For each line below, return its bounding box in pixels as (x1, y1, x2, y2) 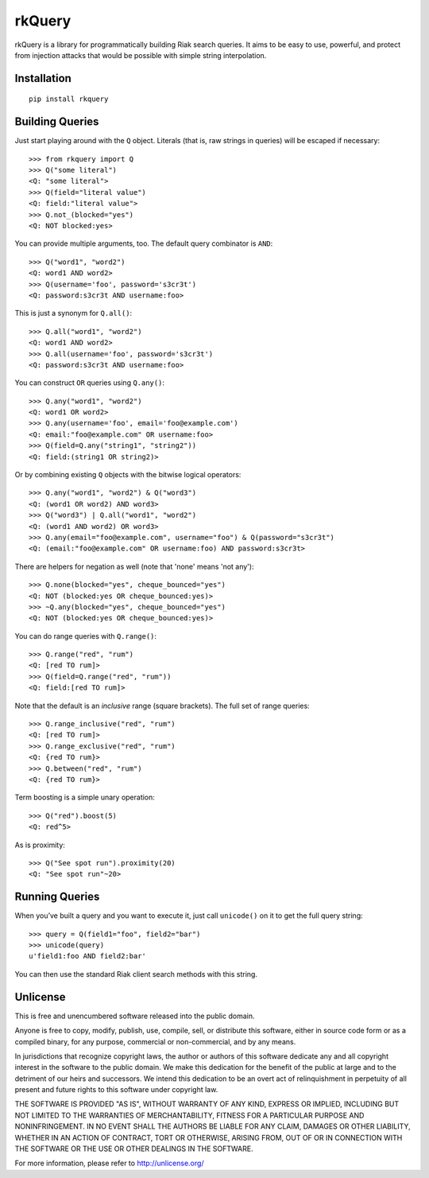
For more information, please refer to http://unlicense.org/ (14, 1158, 204, 1168)
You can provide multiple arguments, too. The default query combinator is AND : (14, 239, 273, 248)
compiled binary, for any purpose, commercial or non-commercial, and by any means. (14, 1036, 296, 1046)
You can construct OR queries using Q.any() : (14, 378, 164, 387)
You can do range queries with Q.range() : (14, 631, 157, 640)
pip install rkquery (29, 95, 109, 103)
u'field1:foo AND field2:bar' (29, 951, 147, 961)
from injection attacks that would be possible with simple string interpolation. (14, 50, 267, 60)
